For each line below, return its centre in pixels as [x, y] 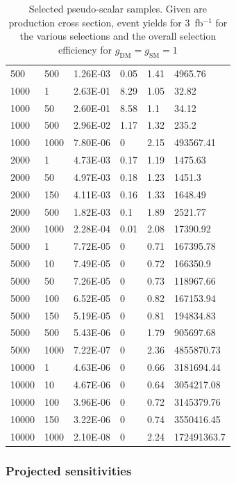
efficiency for [85, 49]
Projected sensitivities [69, 470]
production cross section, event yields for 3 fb [106, 22]
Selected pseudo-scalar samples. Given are [118, 8]
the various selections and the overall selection [118, 36]
